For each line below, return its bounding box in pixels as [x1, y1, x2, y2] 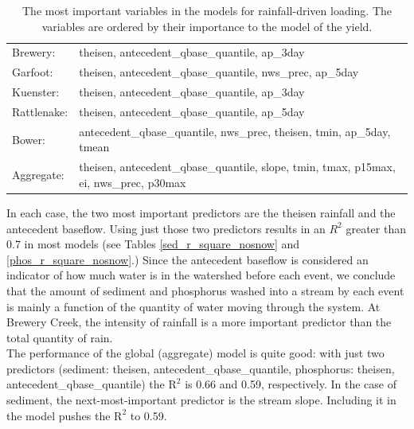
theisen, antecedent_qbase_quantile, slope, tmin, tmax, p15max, [79, 158, 396, 175]
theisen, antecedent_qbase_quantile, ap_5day [79, 103, 305, 119]
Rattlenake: [12, 103, 68, 119]
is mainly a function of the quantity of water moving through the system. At [6, 298, 381, 314]
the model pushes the [6, 407, 111, 423]
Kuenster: [12, 84, 60, 100]
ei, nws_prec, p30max [79, 174, 186, 190]
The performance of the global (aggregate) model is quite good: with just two [6, 345, 385, 361]
